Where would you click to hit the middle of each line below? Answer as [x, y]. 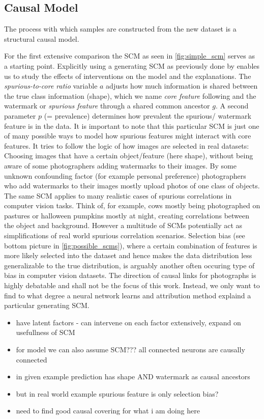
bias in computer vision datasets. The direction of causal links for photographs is [130, 275]
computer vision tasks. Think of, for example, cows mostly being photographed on [132, 205]
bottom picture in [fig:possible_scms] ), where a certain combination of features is [131, 245]
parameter [20, 115]
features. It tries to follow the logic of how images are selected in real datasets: [127, 145]
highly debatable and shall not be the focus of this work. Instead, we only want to [132, 285]
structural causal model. [42, 38]
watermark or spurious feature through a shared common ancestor [107, 106]
